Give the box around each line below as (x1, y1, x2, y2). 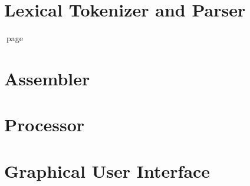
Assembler (4, 66, 90, 90)
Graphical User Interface (4, 158, 210, 182)
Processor (4, 112, 85, 137)
